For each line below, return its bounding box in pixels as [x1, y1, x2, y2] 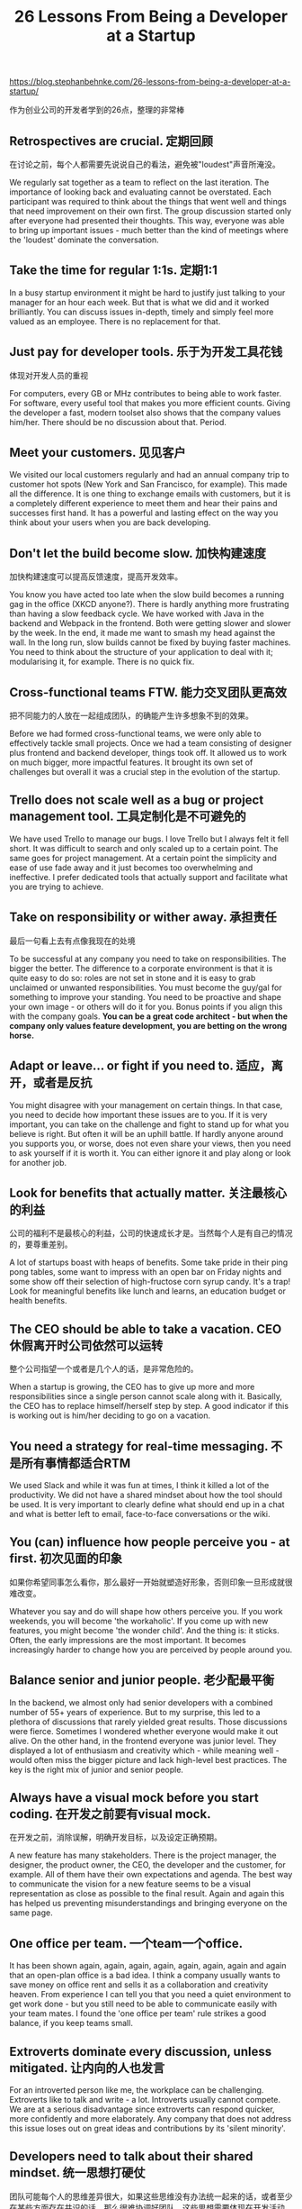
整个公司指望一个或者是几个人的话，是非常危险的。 [9, 1363, 199, 1375]
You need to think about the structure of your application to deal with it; [9, 647, 274, 658]
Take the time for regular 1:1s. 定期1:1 [9, 263, 218, 278]
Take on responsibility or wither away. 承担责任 [9, 910, 277, 925]
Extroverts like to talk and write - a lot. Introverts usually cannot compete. [9, 2095, 281, 2104]
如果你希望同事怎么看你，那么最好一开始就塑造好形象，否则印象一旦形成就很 [9, 1577, 293, 1587]
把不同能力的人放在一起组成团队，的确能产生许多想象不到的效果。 [9, 710, 253, 722]
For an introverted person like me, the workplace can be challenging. [9, 2085, 264, 2095]
